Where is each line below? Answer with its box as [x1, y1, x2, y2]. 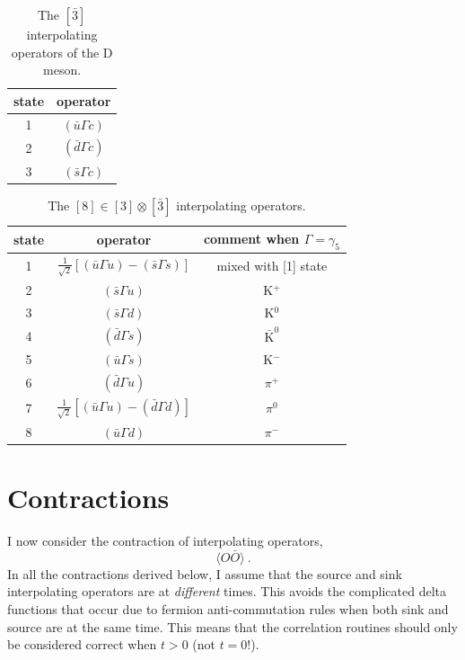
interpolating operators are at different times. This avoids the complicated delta [7, 582, 446, 601]
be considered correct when [7, 635, 157, 654]
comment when [203, 228, 300, 247]
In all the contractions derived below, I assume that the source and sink [7, 564, 402, 583]
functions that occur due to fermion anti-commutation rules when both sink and [7, 600, 449, 619]
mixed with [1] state [216, 255, 328, 274]
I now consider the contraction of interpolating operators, [7, 531, 323, 550]
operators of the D [11, 42, 113, 61]
